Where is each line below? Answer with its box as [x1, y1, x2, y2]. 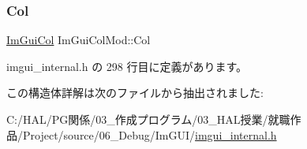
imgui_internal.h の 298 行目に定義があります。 [6, 58, 248, 74]
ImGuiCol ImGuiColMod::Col [6, 32, 151, 48]
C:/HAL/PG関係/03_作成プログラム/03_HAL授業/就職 [6, 111, 290, 127]
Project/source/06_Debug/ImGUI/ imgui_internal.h [22, 126, 277, 143]
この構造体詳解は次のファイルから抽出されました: [6, 84, 264, 101]
